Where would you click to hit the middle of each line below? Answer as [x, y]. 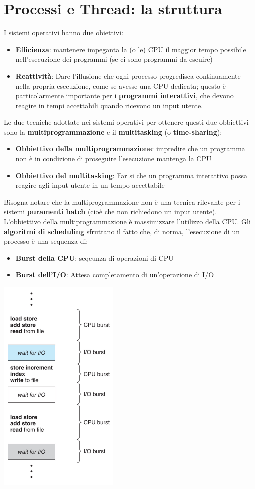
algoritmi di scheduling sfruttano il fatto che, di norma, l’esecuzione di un [122, 231]
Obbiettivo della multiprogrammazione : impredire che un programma [130, 148]
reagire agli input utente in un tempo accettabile [90, 185]
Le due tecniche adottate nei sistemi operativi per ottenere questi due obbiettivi [126, 122]
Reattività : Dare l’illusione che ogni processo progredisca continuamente [128, 75]
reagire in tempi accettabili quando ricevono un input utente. [109, 105]
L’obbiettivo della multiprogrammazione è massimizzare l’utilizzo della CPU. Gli [127, 221]
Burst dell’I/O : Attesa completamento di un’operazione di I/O [115, 275]
